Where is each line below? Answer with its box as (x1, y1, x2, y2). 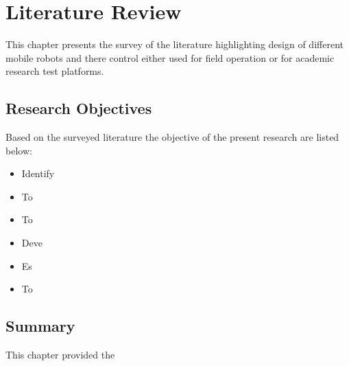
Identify (21, 166, 55, 181)
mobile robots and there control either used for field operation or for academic (5, 50, 335, 65)
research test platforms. (5, 64, 104, 78)
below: (5, 143, 32, 157)
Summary (5, 315, 75, 336)
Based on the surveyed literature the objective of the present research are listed (5, 130, 339, 144)
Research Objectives (5, 98, 152, 119)
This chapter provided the (5, 347, 115, 362)
